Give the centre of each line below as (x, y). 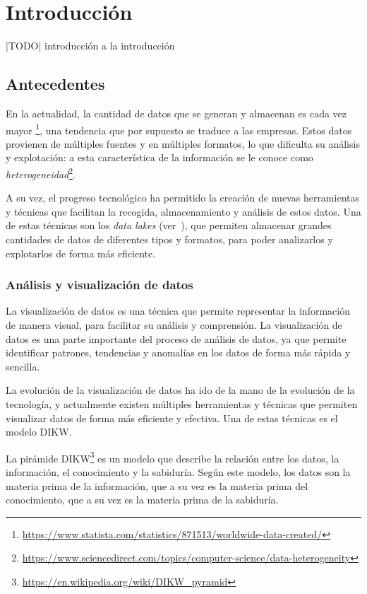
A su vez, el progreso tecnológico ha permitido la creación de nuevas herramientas (182, 198)
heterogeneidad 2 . (41, 173)
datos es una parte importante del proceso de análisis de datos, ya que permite (176, 338)
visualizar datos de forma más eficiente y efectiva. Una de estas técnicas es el (172, 418)
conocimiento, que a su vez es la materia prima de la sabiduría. (142, 500)
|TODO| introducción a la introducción (90, 46)
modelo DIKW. (39, 432)
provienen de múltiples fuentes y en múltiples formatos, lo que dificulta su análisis (183, 143)
